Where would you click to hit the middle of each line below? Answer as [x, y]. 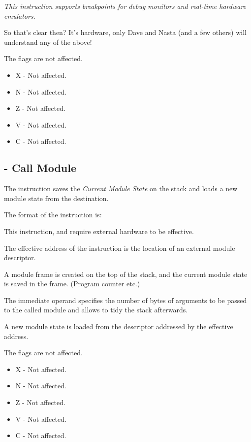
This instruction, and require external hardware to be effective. [99, 231]
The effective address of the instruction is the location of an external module [120, 248]
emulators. [20, 16]
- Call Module [40, 168]
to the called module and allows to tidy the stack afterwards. [96, 310]
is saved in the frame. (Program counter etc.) [72, 284]
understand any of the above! [48, 42]
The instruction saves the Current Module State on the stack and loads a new [121, 188]
